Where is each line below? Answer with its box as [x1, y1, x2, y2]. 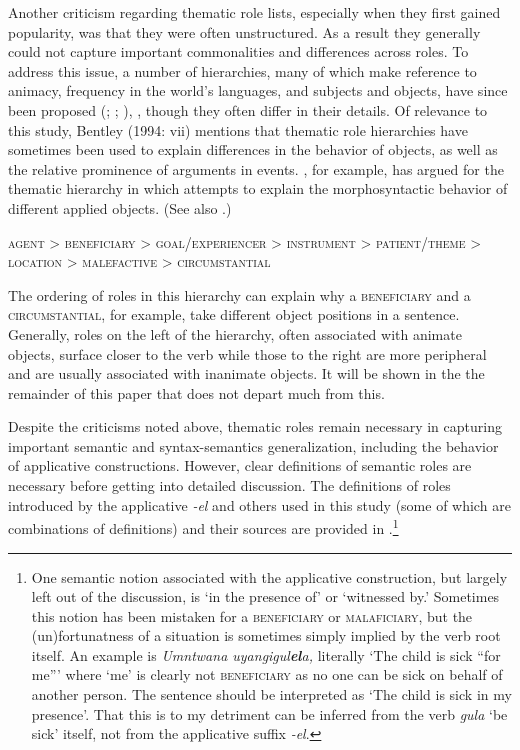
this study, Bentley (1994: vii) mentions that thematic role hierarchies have [8, 119, 468, 140]
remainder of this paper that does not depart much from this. [8, 382, 385, 403]
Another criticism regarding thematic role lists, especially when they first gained [8, 2, 501, 22]
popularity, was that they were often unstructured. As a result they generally [8, 21, 481, 42]
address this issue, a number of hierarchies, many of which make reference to [8, 60, 477, 81]
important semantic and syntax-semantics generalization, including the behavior [8, 435, 499, 456]
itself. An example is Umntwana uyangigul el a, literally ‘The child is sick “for [31, 644, 501, 665]
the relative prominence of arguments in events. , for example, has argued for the [8, 158, 504, 179]
